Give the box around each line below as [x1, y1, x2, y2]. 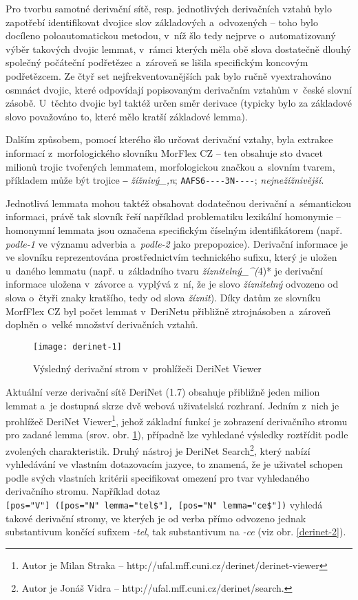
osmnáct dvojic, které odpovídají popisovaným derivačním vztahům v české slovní [6, 82, 352, 96]
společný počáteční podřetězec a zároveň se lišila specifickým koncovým [6, 55, 308, 69]
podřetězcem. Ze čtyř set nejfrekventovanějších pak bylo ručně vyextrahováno [6, 68, 332, 83]
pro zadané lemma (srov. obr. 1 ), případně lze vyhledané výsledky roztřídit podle [6, 427, 348, 442]
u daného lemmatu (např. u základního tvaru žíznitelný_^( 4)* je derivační [6, 263, 323, 277]
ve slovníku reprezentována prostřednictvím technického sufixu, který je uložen [6, 250, 337, 264]
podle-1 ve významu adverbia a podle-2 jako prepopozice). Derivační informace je [6, 236, 348, 250]
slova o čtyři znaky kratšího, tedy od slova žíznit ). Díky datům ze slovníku [6, 290, 321, 304]
